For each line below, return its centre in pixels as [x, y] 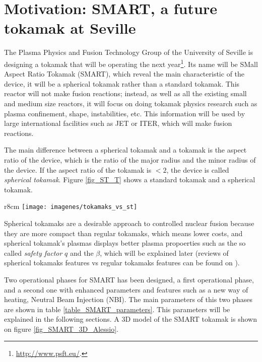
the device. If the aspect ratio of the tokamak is [78, 169]
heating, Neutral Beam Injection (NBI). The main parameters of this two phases [128, 299]
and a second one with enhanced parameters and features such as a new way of [126, 289]
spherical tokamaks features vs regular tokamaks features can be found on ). [122, 263]
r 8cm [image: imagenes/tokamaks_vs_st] [71, 206]
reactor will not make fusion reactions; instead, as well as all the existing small [125, 93]
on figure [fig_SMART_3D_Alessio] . [61, 329]
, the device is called [198, 169]
